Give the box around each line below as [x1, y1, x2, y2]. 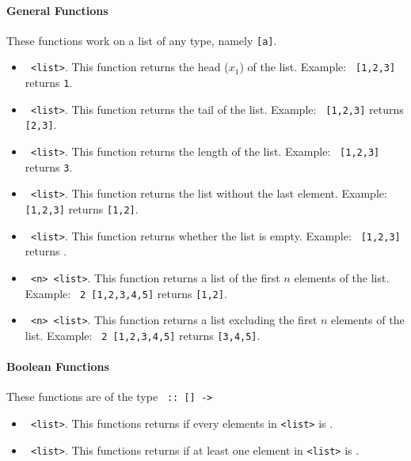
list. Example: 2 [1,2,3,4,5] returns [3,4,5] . [25, 327, 261, 343]
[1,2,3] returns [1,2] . [25, 201, 139, 217]
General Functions [6, 2, 108, 18]
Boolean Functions [6, 358, 109, 375]
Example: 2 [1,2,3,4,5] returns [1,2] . [25, 285, 227, 301]
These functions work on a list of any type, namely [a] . [6, 32, 277, 48]
